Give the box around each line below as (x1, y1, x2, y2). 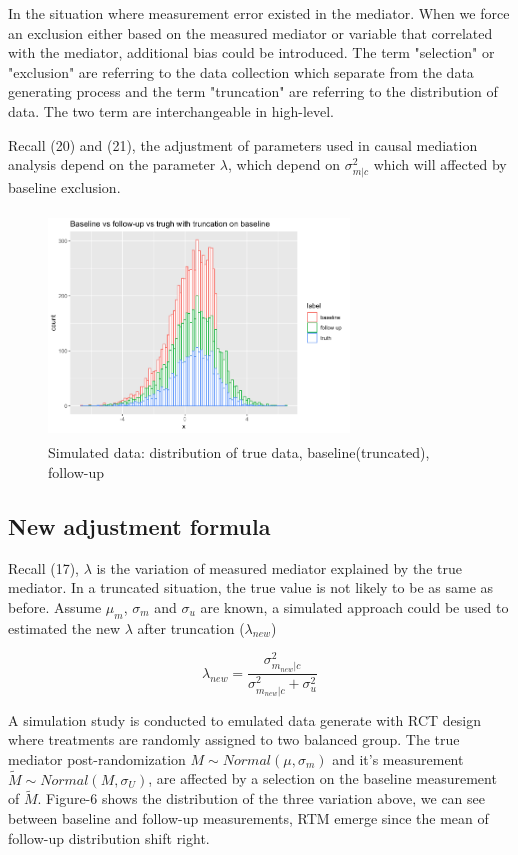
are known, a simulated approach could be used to (200, 596, 509, 617)
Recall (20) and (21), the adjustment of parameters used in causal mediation (8, 134, 478, 155)
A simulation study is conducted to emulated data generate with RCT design (8, 709, 482, 730)
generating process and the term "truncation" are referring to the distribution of (8, 81, 498, 102)
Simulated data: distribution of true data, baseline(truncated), (48, 442, 430, 463)
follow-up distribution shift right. (8, 827, 210, 848)
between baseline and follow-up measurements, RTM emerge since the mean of (8, 807, 489, 828)
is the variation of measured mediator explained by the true (96, 557, 462, 578)
